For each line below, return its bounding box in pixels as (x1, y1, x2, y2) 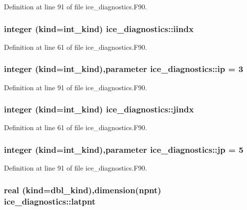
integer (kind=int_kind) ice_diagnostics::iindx (4, 22, 194, 35)
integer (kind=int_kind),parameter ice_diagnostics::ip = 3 (4, 63, 244, 75)
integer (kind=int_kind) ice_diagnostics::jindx (4, 103, 194, 115)
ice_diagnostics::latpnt (4, 195, 96, 207)
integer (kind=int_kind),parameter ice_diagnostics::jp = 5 (4, 143, 244, 155)
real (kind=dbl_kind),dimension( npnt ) (4, 183, 161, 196)
